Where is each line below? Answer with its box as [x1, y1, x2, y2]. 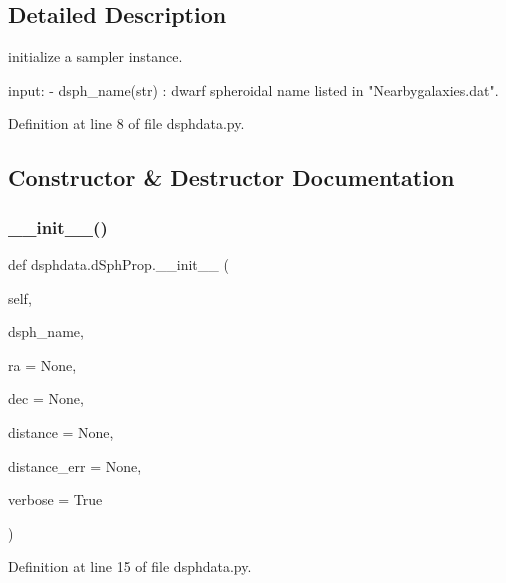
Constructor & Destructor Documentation [8, 162, 455, 193]
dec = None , [8, 388, 84, 409]
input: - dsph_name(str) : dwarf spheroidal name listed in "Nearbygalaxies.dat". [8, 79, 499, 100]
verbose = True [8, 489, 103, 510]
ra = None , [8, 354, 77, 375]
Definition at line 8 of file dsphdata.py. [8, 113, 245, 134]
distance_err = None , [8, 455, 142, 476]
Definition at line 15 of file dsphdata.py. [8, 556, 252, 577]
